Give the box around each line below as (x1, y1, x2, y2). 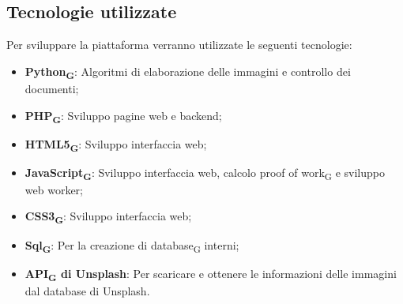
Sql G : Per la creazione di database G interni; (24, 236, 239, 255)
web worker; (24, 181, 83, 197)
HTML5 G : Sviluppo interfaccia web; (24, 135, 207, 154)
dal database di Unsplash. (24, 282, 150, 298)
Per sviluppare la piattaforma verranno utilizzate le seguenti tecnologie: (6, 36, 352, 53)
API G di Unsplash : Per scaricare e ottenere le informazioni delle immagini (24, 265, 397, 283)
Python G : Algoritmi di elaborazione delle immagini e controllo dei (24, 62, 351, 81)
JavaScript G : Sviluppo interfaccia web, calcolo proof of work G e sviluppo (24, 163, 385, 182)
